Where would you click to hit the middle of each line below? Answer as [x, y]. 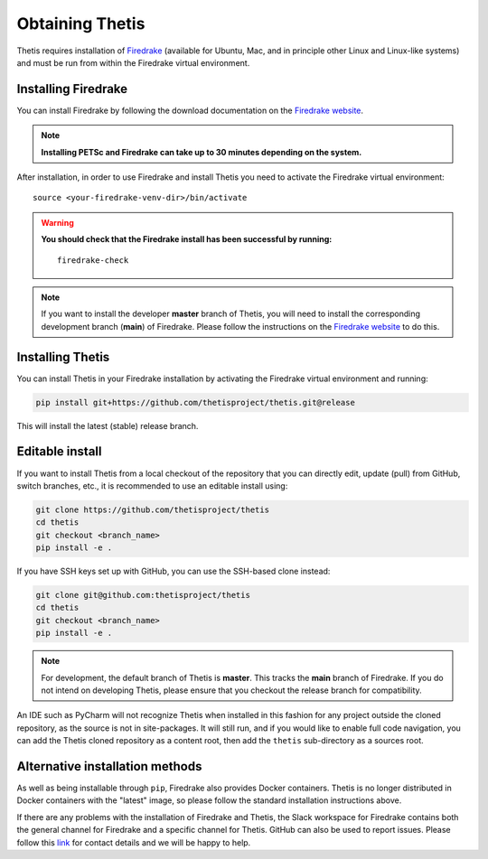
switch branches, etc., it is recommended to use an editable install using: [152, 486]
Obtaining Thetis [81, 23]
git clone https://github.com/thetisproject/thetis [153, 509]
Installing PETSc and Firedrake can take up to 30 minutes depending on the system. [202, 152]
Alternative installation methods [109, 766]
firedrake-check [93, 260]
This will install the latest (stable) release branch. [108, 425]
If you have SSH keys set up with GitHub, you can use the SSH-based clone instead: [174, 571]
